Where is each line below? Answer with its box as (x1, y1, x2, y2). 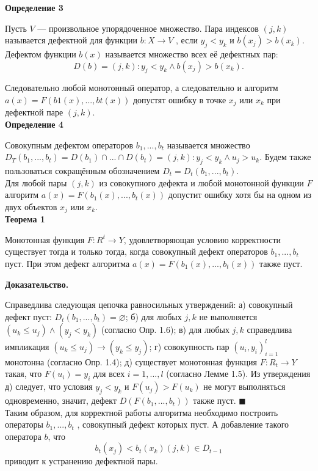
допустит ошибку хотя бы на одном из (168, 188, 312, 201)
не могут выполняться (203, 380, 286, 393)
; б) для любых (125, 310, 182, 323)
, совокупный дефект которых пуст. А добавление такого (77, 418, 289, 431)
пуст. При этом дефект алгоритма (5, 257, 130, 270)
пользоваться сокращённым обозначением (5, 164, 160, 177)
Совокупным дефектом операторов (5, 138, 134, 151)
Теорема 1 (5, 213, 45, 225)
